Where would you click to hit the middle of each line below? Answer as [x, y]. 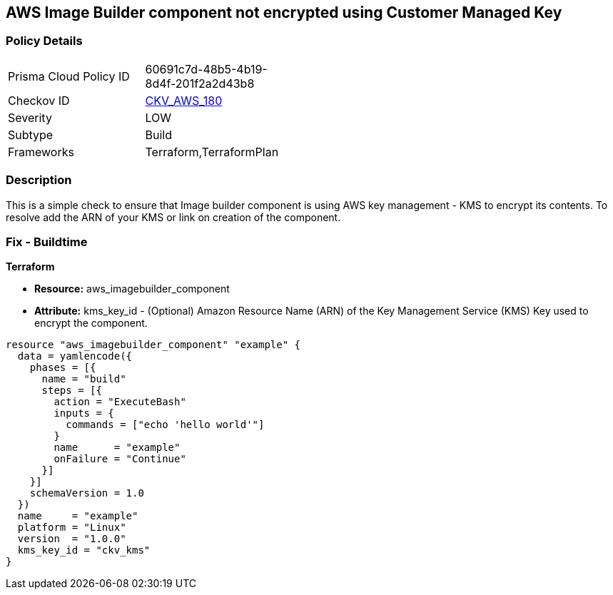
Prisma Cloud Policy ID [69, 76]
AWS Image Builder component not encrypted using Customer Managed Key [284, 12]
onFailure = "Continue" [120, 459]
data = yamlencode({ [75, 356]
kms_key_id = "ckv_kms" [84, 550]
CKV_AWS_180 [184, 100]
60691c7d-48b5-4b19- [206, 69]
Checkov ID [39, 100]
